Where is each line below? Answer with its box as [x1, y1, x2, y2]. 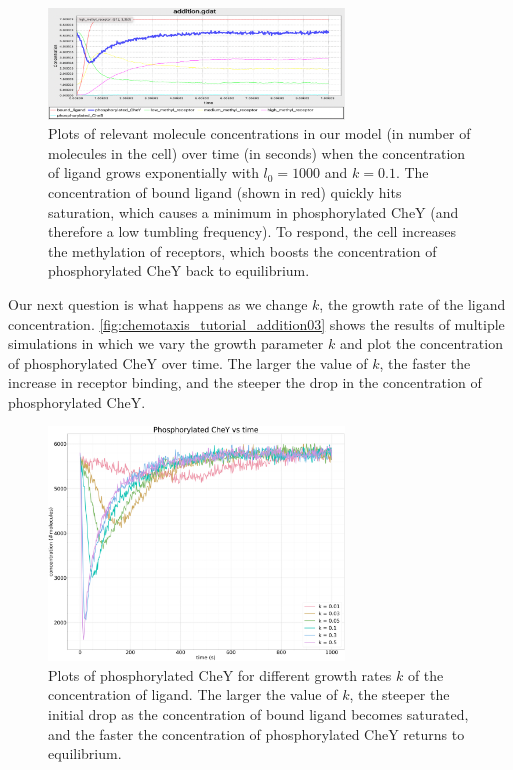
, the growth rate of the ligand [319, 293, 506, 314]
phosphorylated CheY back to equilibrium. [48, 260, 310, 281]
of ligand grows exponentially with [48, 162, 259, 183]
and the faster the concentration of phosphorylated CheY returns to [48, 723, 465, 744]
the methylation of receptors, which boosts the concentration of [48, 240, 437, 261]
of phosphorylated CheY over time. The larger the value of [8, 352, 368, 373]
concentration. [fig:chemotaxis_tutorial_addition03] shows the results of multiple [8, 313, 505, 334]
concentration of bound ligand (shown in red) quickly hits [48, 181, 402, 202]
